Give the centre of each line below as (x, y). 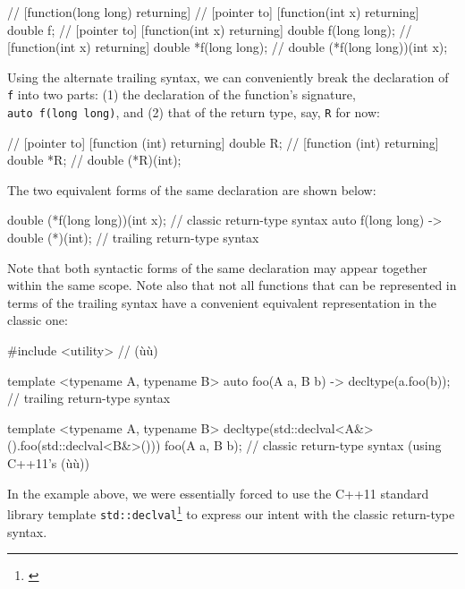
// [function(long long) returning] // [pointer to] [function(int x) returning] (213, 12)
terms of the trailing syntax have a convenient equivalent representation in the (222, 302)
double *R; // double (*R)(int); (94, 160)
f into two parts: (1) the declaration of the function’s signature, (182, 94)
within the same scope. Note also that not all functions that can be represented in (232, 285)
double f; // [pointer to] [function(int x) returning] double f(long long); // (210, 29)
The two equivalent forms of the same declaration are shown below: (192, 189)
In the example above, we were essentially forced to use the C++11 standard (218, 493)
